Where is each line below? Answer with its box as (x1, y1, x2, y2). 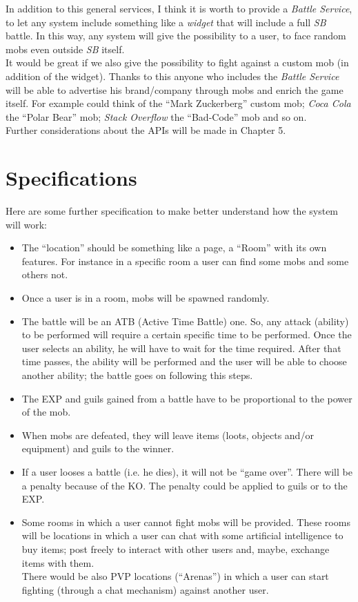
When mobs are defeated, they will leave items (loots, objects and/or (21, 427, 314, 442)
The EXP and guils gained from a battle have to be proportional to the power (21, 391, 352, 405)
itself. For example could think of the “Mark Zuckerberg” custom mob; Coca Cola (6, 96, 351, 110)
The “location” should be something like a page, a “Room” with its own (21, 240, 327, 255)
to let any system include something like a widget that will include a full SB (6, 14, 326, 29)
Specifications (6, 164, 137, 192)
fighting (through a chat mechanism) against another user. (21, 582, 269, 596)
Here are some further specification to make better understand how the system (6, 204, 339, 218)
